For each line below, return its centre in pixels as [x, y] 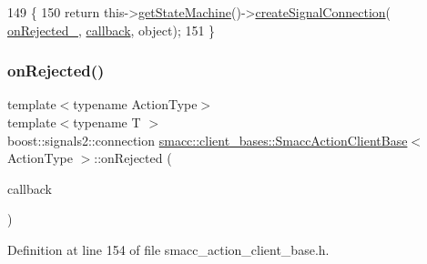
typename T [107, 122]
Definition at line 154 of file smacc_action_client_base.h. [168, 249]
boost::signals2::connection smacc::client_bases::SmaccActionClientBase [208, 140]
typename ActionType [135, 104]
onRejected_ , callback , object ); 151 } [112, 30]
